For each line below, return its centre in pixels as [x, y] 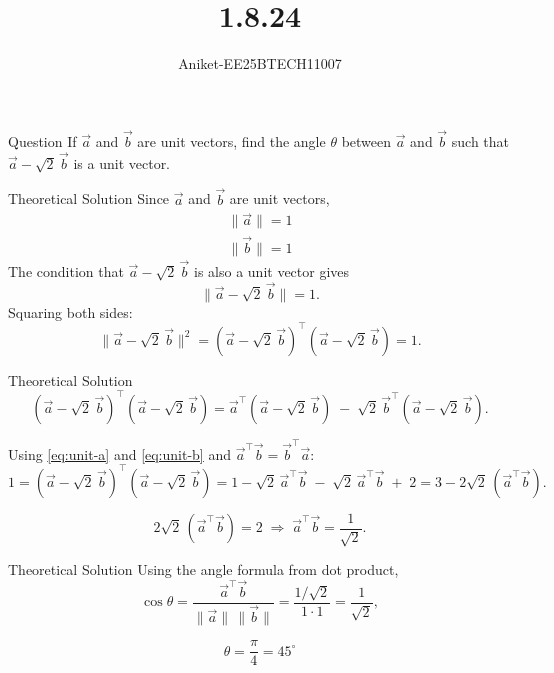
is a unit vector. [122, 162]
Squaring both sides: [70, 311]
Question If [42, 140]
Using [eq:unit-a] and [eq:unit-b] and [119, 453]
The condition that [66, 270]
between [366, 140]
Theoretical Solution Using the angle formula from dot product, [203, 569]
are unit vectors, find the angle [231, 140]
